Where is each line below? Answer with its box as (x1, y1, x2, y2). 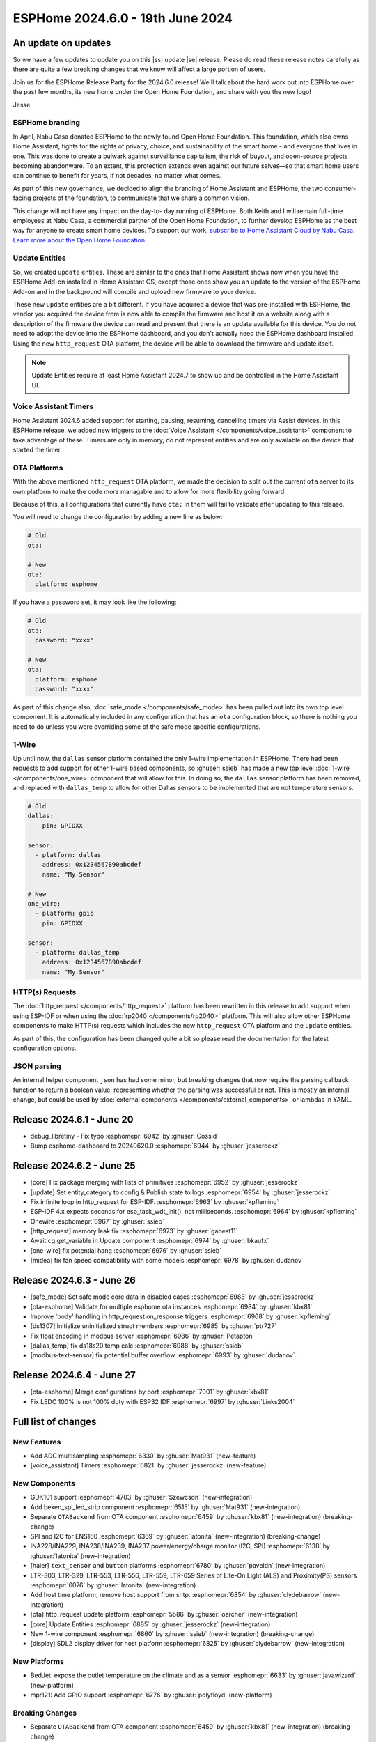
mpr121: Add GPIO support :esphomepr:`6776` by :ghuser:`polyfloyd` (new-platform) (30, 1690, 272, 1699)
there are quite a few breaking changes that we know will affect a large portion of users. (13, 65, 266, 73)
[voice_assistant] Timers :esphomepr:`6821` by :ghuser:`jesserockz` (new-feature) (30, 1461, 267, 1470)
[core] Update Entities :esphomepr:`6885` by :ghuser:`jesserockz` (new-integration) (30, 1620, 271, 1628)
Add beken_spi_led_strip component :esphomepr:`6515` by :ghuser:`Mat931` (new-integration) (30, 1502, 301, 1511)
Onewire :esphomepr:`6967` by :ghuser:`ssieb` (30, 1217, 165, 1226)
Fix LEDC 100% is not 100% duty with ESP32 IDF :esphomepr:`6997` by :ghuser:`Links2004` (30, 1397, 295, 1405)
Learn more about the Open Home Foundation (13, 236, 146, 244)
